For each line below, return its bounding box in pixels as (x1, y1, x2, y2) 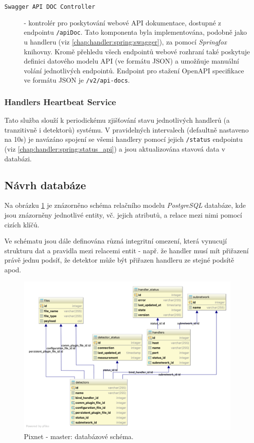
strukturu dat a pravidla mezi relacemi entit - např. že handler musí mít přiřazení (4, 245, 249, 255)
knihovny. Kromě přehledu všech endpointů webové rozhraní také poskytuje (24, 46, 250, 56)
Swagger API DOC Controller (4, 3, 96, 10)
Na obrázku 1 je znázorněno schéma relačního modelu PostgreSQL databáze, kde (4, 200, 246, 210)
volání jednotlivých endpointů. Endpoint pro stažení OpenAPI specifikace (24, 65, 244, 75)
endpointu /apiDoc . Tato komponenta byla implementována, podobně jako (24, 27, 247, 37)
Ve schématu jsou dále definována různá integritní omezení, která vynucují (4, 236, 227, 246)
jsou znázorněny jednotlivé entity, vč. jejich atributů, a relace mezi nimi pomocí (4, 209, 242, 220)
